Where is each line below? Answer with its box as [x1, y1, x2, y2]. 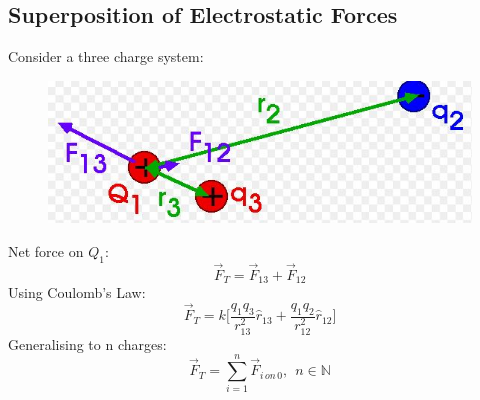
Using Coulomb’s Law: [8, 282, 146, 303]
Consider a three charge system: [8, 46, 204, 66]
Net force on [8, 240, 84, 261]
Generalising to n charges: [8, 333, 167, 354]
